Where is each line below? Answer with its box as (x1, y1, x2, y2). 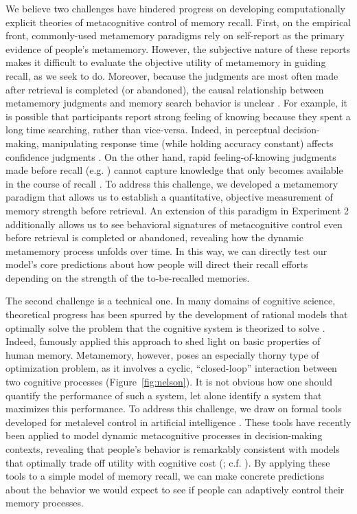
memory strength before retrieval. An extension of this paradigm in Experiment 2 (5, 203, 349, 217)
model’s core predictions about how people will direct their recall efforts (5, 257, 308, 271)
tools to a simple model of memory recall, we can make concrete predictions (5, 469, 325, 483)
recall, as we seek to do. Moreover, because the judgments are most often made (5, 68, 338, 82)
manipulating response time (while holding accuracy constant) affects (42, 135, 334, 150)
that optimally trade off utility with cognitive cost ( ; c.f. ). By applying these (5, 455, 330, 469)
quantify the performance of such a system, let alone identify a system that (5, 388, 322, 402)
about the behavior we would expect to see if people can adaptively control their (5, 482, 345, 496)
